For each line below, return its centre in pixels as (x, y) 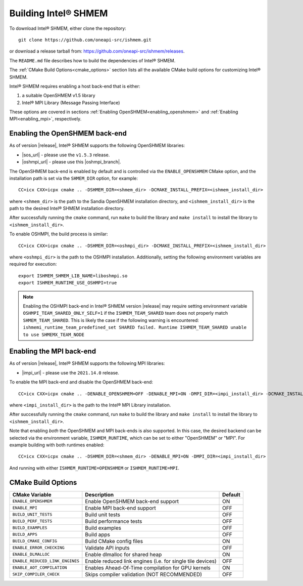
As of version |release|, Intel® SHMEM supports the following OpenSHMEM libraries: (97, 145)
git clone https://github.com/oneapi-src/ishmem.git (85, 40)
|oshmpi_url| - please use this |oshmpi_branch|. (71, 162)
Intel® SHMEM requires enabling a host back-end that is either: (75, 86)
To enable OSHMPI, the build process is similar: (59, 234)
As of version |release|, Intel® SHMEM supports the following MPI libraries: (87, 363)
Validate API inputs (107, 548)
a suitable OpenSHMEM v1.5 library (59, 96)
